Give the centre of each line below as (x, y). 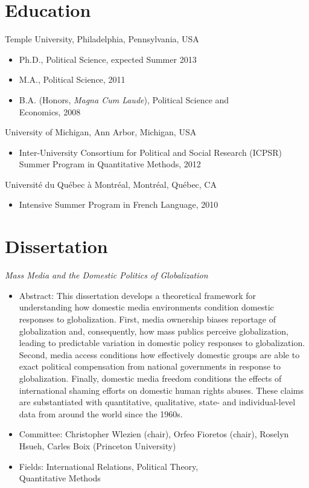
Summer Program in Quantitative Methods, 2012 (110, 164)
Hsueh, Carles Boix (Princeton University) (97, 445)
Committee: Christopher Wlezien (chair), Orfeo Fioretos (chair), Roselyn (154, 434)
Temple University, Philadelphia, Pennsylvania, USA (102, 39)
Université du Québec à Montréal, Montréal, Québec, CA (111, 184)
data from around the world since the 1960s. (101, 413)
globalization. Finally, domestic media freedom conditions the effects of (150, 378)
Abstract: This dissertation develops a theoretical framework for (138, 295)
